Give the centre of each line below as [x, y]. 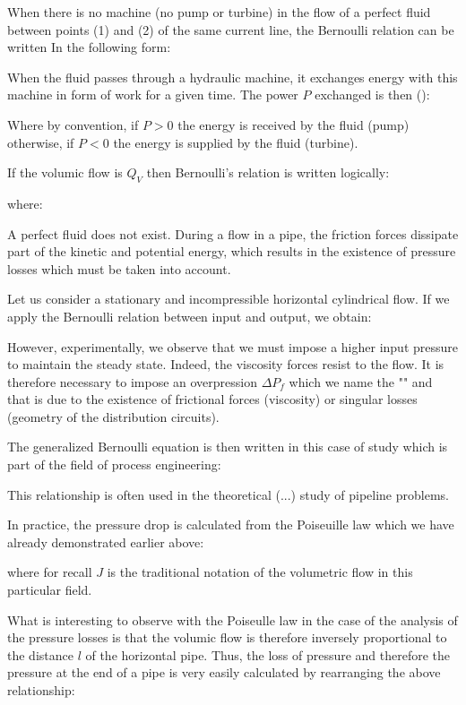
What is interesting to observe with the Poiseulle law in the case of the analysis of [233, 619]
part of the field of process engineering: [114, 464]
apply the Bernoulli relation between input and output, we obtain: [190, 316]
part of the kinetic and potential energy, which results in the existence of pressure [232, 251]
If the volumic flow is [65, 172]
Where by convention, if [73, 124]
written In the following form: [89, 47]
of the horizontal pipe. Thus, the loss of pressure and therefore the [268, 654]
